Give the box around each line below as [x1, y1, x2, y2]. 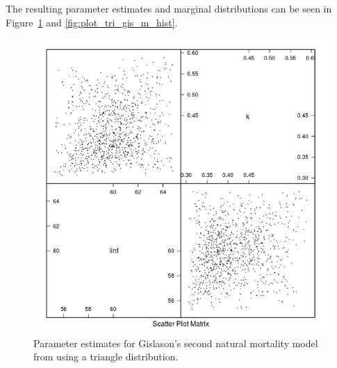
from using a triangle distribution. [33, 349, 179, 364]
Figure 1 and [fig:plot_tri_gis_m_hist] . [6, 15, 178, 29]
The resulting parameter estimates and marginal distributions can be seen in [6, 1, 332, 15]
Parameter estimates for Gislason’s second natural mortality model [33, 335, 318, 350]
